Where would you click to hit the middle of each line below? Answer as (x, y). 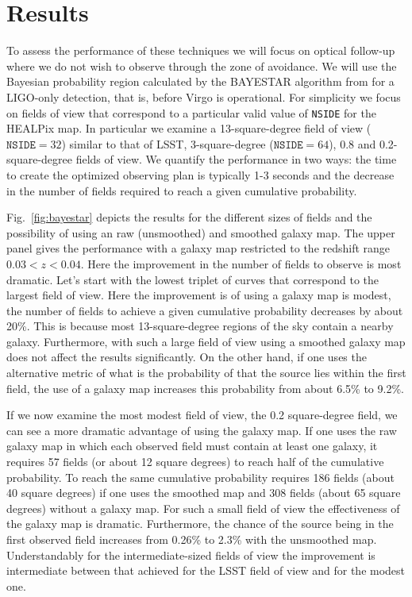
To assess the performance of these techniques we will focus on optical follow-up (201, 50)
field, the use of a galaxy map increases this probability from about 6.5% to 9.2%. (205, 388)
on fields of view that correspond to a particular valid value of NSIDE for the (191, 112)
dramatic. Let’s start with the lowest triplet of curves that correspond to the (193, 279)
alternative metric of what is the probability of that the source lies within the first (206, 373)
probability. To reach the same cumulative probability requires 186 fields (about (200, 477)
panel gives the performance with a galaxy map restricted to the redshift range (198, 248)
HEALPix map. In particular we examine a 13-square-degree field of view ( (189, 128)
